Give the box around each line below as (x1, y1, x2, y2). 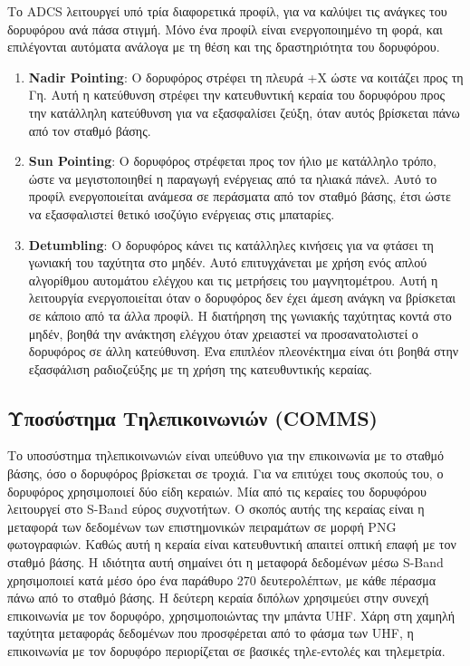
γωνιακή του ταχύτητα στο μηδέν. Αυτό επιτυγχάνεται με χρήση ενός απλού (28, 253, 427, 272)
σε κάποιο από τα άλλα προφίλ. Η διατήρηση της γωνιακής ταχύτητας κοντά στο (28, 305, 452, 324)
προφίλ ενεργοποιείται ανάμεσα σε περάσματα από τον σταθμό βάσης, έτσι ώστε (28, 187, 451, 206)
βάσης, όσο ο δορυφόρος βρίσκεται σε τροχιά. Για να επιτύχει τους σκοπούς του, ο (7, 464, 444, 483)
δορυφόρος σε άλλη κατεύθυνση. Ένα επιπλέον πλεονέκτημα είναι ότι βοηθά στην (28, 342, 459, 361)
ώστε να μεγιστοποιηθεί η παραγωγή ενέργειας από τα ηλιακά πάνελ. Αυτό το (28, 169, 437, 188)
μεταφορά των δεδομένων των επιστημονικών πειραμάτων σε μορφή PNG (7, 516, 397, 536)
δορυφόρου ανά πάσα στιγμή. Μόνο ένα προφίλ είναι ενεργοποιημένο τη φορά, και (7, 19, 443, 38)
